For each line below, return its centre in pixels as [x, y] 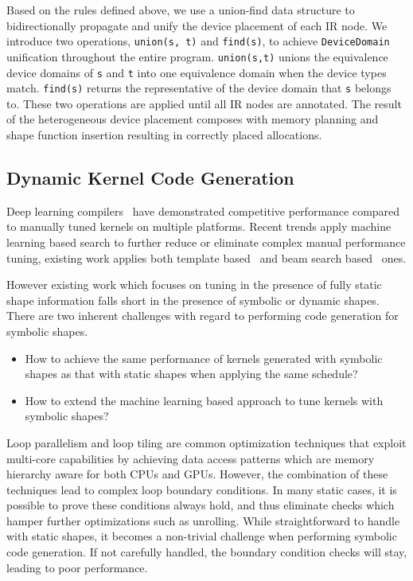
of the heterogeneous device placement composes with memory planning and [193, 119]
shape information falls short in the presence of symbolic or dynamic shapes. [193, 300]
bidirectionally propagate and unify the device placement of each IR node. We [197, 25]
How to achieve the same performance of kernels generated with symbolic [204, 358]
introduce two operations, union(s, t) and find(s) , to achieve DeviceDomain [198, 41]
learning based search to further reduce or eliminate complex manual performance [206, 242]
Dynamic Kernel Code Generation [150, 177]
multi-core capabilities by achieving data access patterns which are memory [191, 458]
